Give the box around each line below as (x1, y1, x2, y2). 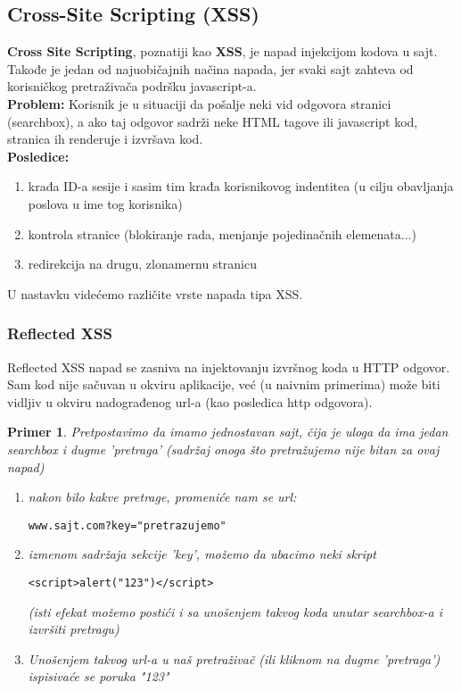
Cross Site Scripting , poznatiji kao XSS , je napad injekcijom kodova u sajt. (7, 42, 438, 61)
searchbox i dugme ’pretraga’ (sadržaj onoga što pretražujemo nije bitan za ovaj (7, 439, 440, 458)
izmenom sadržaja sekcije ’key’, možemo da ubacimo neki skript (28, 545, 376, 563)
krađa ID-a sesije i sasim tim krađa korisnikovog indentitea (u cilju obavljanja (28, 177, 454, 196)
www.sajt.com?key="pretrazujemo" (28, 519, 226, 532)
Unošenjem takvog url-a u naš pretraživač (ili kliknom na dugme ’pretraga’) (28, 649, 440, 668)
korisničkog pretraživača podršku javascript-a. (7, 77, 257, 96)
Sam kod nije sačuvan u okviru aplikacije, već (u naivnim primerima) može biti (7, 375, 440, 394)
